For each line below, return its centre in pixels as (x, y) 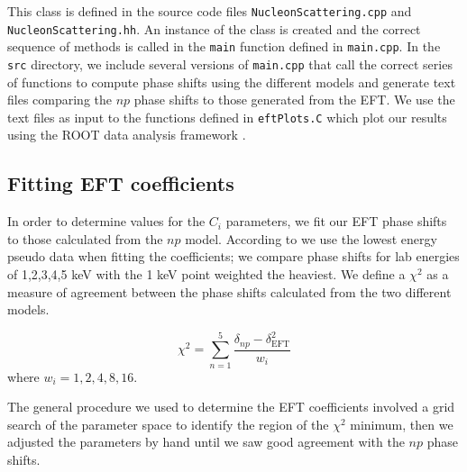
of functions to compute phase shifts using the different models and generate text (232, 82)
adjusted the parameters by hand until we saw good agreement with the (206, 442)
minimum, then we (402, 424)
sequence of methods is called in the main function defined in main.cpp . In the (224, 46)
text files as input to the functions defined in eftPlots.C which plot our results (227, 117)
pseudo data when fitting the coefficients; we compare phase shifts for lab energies (233, 256)
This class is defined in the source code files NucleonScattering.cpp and (210, 11)
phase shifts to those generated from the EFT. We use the (294, 100)
